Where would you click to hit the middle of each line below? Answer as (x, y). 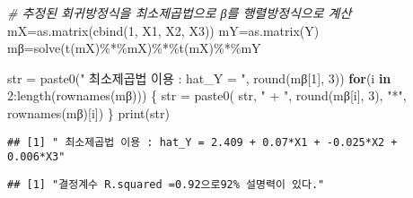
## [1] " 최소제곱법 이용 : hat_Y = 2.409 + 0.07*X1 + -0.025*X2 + (202, 142)
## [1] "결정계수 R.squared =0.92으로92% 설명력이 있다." (166, 184)
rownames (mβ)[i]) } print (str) (88, 112)
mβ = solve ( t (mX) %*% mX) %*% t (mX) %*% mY (134, 48)
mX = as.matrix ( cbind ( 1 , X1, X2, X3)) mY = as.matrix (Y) (163, 30)
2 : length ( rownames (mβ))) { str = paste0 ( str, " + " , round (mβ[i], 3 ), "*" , (207, 95)
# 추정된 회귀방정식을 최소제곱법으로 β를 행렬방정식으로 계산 (180, 13)
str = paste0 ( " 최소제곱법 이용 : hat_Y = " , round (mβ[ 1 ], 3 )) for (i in (199, 77)
